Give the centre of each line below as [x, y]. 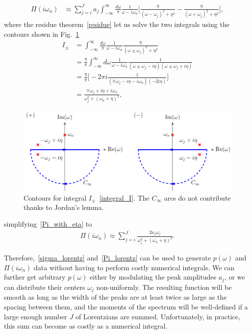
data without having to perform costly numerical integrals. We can [134, 267]
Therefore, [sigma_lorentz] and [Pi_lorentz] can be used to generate [108, 258]
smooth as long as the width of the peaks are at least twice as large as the [115, 297]
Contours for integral [55, 197]
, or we [235, 277]
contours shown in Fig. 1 [42, 34]
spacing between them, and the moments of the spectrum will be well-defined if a [126, 306]
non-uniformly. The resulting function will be [164, 287]
